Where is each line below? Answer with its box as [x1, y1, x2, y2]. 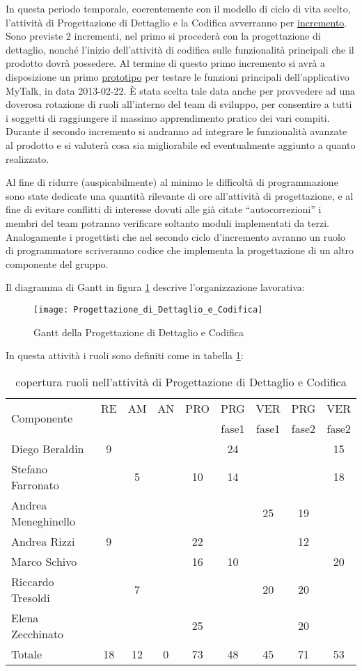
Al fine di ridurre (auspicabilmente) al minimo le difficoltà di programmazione [6, 175, 338, 189]
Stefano [11, 460, 48, 477]
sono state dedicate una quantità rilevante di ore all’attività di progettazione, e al [6, 188, 354, 203]
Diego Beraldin [11, 440, 84, 457]
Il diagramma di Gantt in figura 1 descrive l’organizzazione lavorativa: [6, 280, 305, 294]
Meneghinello [11, 512, 76, 529]
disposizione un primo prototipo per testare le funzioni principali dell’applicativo [6, 69, 349, 84]
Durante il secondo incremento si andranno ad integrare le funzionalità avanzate [6, 124, 347, 139]
